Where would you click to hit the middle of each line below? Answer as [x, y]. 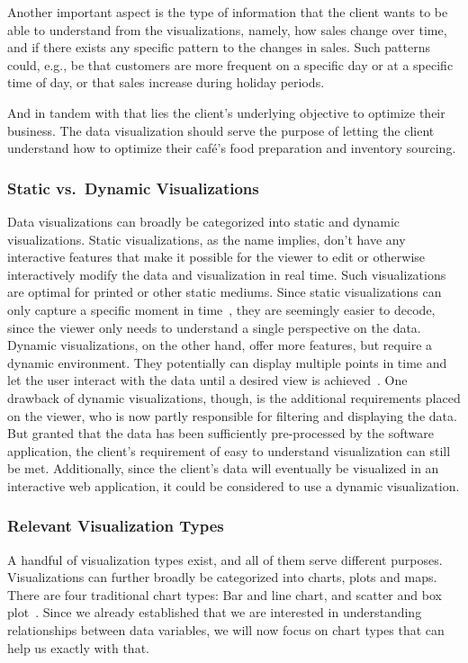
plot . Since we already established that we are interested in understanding [215, 612]
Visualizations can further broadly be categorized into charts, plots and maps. [222, 577]
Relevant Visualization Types [116, 526]
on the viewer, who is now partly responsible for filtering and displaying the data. [232, 415]
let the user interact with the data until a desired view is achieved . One [207, 380]
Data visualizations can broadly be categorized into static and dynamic [204, 221]
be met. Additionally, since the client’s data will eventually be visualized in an [223, 468]
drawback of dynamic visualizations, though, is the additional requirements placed [234, 397]
